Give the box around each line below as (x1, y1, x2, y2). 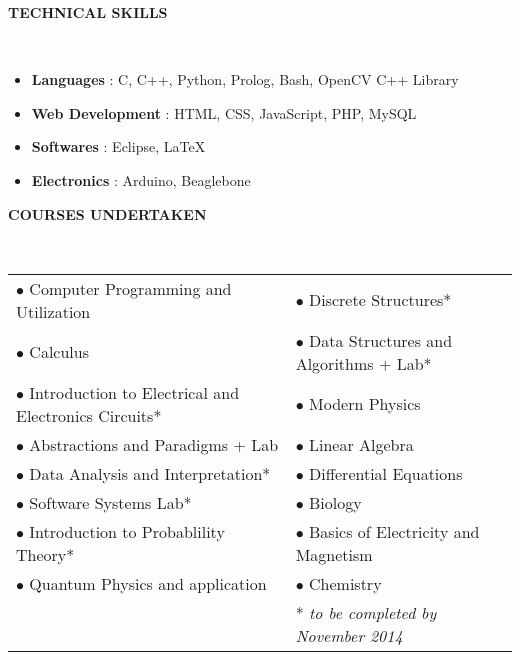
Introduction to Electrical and (29, 380, 240, 404)
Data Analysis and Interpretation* (29, 461, 271, 485)
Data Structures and (309, 328, 453, 352)
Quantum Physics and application (29, 571, 267, 595)
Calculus (29, 340, 89, 364)
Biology (309, 490, 362, 514)
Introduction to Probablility (29, 519, 225, 543)
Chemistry (309, 571, 382, 595)
